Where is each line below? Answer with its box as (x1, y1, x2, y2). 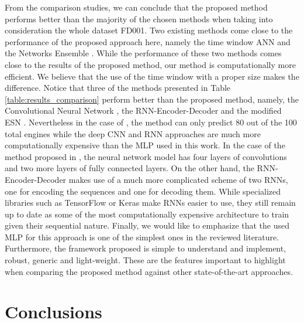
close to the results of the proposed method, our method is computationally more (5, 58, 296, 70)
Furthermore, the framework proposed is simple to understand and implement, (5, 242, 286, 254)
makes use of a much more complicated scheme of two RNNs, (68, 173, 288, 185)
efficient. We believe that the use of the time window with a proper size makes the (5, 70, 299, 82)
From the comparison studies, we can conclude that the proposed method (5, 1, 268, 13)
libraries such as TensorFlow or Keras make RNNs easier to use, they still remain (5, 196, 296, 209)
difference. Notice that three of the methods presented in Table (5, 81, 231, 94)
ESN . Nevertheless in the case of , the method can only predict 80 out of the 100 (5, 115, 297, 128)
